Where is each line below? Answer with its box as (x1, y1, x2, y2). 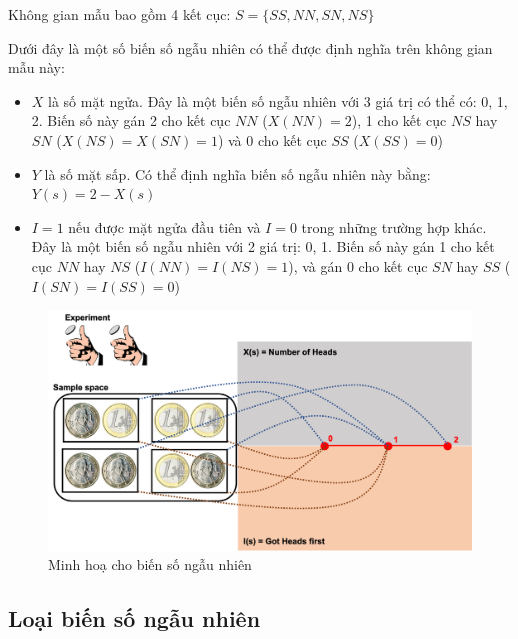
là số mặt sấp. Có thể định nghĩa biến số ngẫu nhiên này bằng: (44, 163, 431, 184)
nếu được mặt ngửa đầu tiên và (68, 216, 261, 237)
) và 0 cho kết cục (217, 129, 327, 150)
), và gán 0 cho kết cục (288, 255, 428, 276)
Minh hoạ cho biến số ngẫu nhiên (48, 554, 252, 575)
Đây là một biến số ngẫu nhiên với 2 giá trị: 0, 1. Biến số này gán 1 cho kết (31, 236, 495, 257)
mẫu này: (8, 57, 65, 78)
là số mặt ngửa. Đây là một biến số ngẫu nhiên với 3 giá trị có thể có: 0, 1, (48, 90, 508, 111)
